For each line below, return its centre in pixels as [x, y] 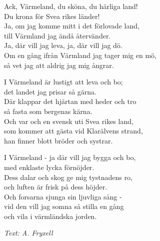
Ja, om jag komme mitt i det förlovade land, [72, 26]
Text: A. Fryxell [28, 233]
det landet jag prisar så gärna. [50, 91]
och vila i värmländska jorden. [50, 216]
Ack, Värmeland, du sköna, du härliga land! [71, 6]
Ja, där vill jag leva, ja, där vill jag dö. [63, 45]
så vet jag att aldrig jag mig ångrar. [59, 65]
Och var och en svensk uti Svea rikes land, [69, 121]
